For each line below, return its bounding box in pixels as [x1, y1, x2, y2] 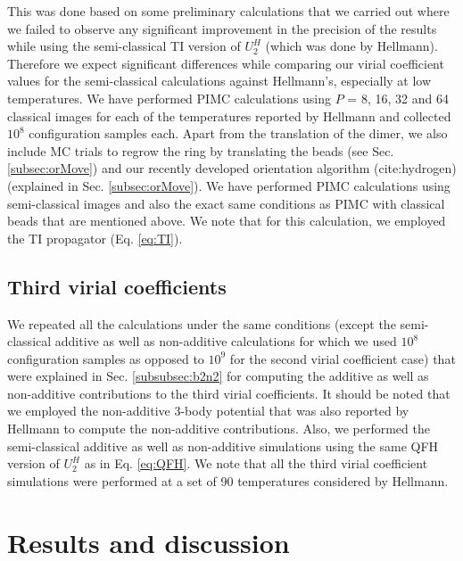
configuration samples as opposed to [7, 349, 204, 367]
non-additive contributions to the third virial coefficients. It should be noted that [7, 384, 451, 402]
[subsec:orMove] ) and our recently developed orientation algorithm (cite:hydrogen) [7, 159, 457, 177]
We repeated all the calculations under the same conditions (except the [7, 314, 396, 333]
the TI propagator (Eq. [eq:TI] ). [7, 228, 183, 247]
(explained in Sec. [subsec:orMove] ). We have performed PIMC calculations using [7, 176, 451, 194]
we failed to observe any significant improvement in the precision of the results [7, 19, 437, 37]
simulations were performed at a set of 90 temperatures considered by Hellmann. [7, 471, 449, 490]
